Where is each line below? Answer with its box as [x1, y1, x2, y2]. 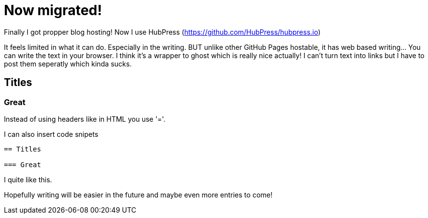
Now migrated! [4, 2, 102, 19]
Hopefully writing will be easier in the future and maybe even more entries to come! [4, 190, 272, 199]
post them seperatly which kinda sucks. [4, 59, 132, 68]
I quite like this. [4, 175, 52, 184]
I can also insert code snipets [4, 130, 98, 138]
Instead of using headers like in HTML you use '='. [4, 114, 165, 123]
